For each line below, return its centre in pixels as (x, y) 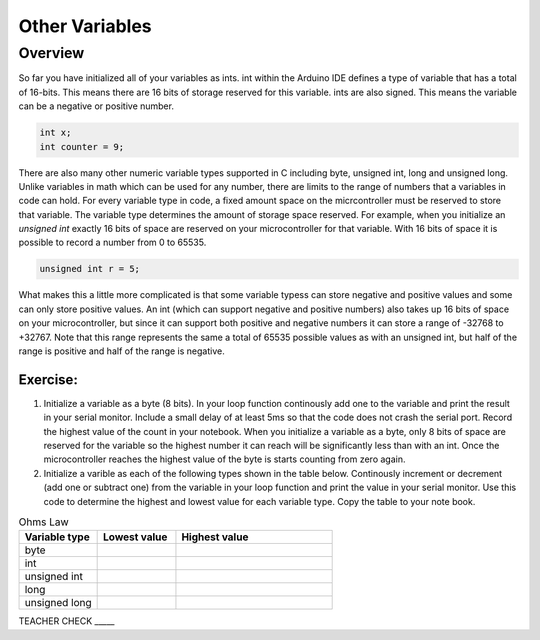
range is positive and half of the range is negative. (121, 351)
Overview (51, 53)
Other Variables (85, 26)
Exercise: (48, 379)
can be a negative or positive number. (96, 106)
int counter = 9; (82, 146)
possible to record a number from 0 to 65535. (112, 242)
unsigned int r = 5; (89, 269)
